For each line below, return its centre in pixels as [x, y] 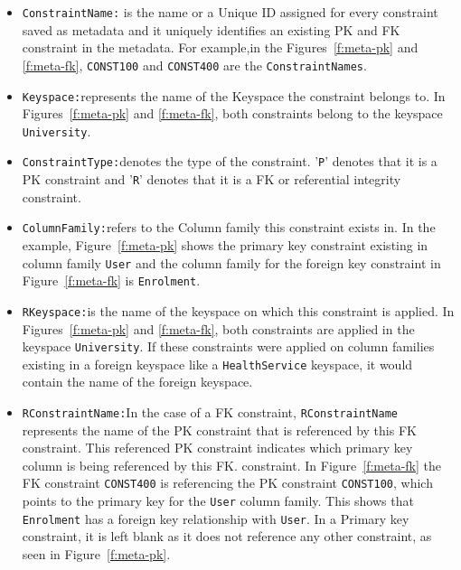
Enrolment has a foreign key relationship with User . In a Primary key [216, 518]
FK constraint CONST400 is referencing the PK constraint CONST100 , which [227, 483]
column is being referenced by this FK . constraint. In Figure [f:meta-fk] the [232, 465]
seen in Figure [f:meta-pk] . [96, 554]
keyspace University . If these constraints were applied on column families [228, 346]
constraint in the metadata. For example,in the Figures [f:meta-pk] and [220, 47]
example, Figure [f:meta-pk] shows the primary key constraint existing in [225, 244]
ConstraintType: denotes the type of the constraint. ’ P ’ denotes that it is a [230, 161]
